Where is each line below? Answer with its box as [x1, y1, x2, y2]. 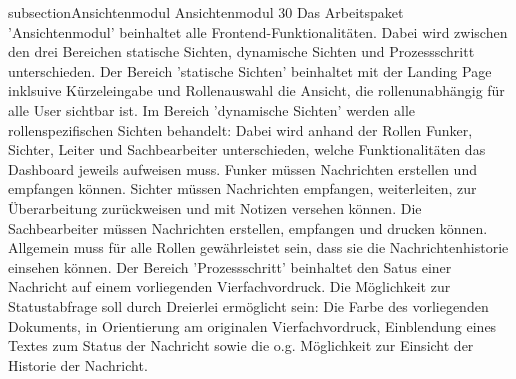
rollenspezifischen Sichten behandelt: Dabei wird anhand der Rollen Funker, [8, 119, 473, 140]
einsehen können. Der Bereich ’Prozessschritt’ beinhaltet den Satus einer [8, 256, 452, 277]
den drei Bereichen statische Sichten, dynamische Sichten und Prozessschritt [8, 41, 475, 62]
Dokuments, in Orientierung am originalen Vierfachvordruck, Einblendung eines [8, 315, 497, 336]
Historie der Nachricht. [8, 354, 148, 375]
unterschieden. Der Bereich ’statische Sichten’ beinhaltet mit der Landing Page [8, 60, 492, 81]
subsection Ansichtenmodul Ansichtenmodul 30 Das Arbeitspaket [8, 2, 404, 22]
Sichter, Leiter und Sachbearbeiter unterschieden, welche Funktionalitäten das [8, 139, 486, 160]
